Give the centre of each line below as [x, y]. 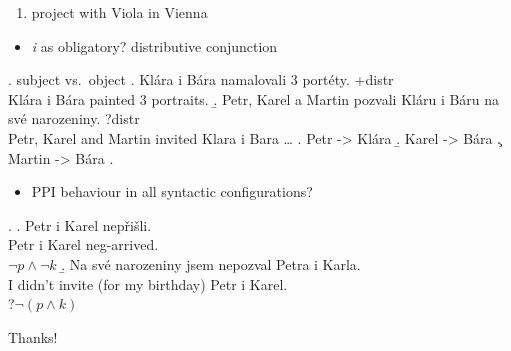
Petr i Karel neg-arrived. [83, 244]
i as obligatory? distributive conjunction [154, 45]
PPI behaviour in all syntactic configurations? [172, 191]
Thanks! [33, 336]
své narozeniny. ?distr [74, 118]
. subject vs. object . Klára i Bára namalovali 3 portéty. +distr [201, 79]
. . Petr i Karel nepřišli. [80, 224]
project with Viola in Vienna [119, 12]
